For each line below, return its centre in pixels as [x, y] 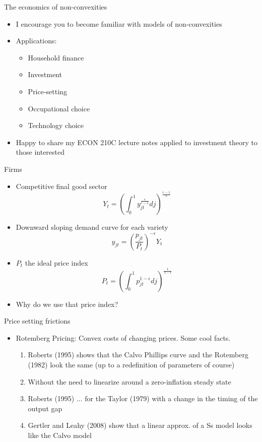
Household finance [56, 57]
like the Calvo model [60, 435]
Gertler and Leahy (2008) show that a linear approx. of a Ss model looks [140, 425]
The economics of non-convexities [56, 7]
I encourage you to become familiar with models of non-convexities [119, 23]
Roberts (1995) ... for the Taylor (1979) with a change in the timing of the [143, 398]
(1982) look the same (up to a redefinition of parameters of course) [131, 364]
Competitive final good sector [61, 186]
